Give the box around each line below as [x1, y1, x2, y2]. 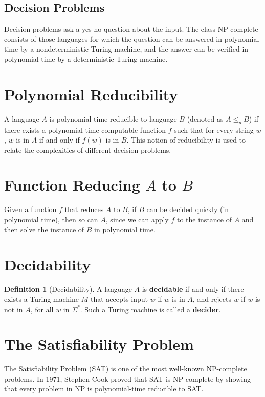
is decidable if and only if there [142, 284, 244, 294]
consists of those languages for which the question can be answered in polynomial [4, 33, 259, 44]
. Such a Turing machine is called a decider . [80, 303, 221, 314]
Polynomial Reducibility [4, 83, 178, 104]
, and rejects [192, 293, 232, 304]
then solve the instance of [4, 224, 84, 235]
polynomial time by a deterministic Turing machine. [4, 53, 168, 64]
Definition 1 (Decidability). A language [4, 284, 132, 294]
